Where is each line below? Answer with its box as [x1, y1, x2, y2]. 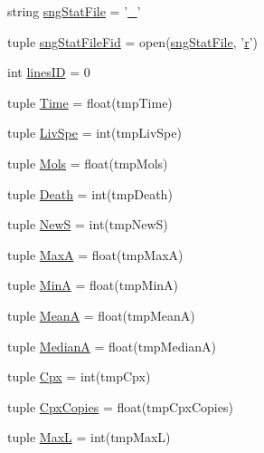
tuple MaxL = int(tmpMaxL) [7, 428, 171, 447]
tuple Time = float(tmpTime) [7, 92, 173, 111]
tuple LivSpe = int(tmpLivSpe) [7, 123, 182, 142]
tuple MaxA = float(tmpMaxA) [7, 245, 184, 264]
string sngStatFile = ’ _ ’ [7, 2, 141, 20]
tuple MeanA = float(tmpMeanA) [7, 305, 195, 324]
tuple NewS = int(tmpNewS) [7, 215, 168, 234]
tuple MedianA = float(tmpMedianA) [7, 336, 217, 355]
